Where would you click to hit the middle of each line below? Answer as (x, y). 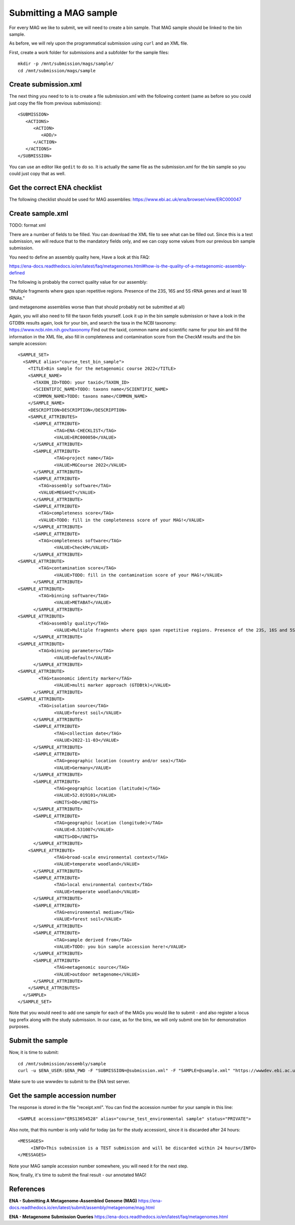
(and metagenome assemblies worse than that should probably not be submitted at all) (97, 307)
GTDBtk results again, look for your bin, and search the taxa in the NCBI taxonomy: (93, 323)
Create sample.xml (39, 214)
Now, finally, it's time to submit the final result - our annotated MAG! (78, 1175)
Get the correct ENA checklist (56, 188)
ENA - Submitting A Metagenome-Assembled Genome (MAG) (73, 1200)
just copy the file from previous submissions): (55, 103)
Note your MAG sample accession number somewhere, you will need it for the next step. (99, 1166)
